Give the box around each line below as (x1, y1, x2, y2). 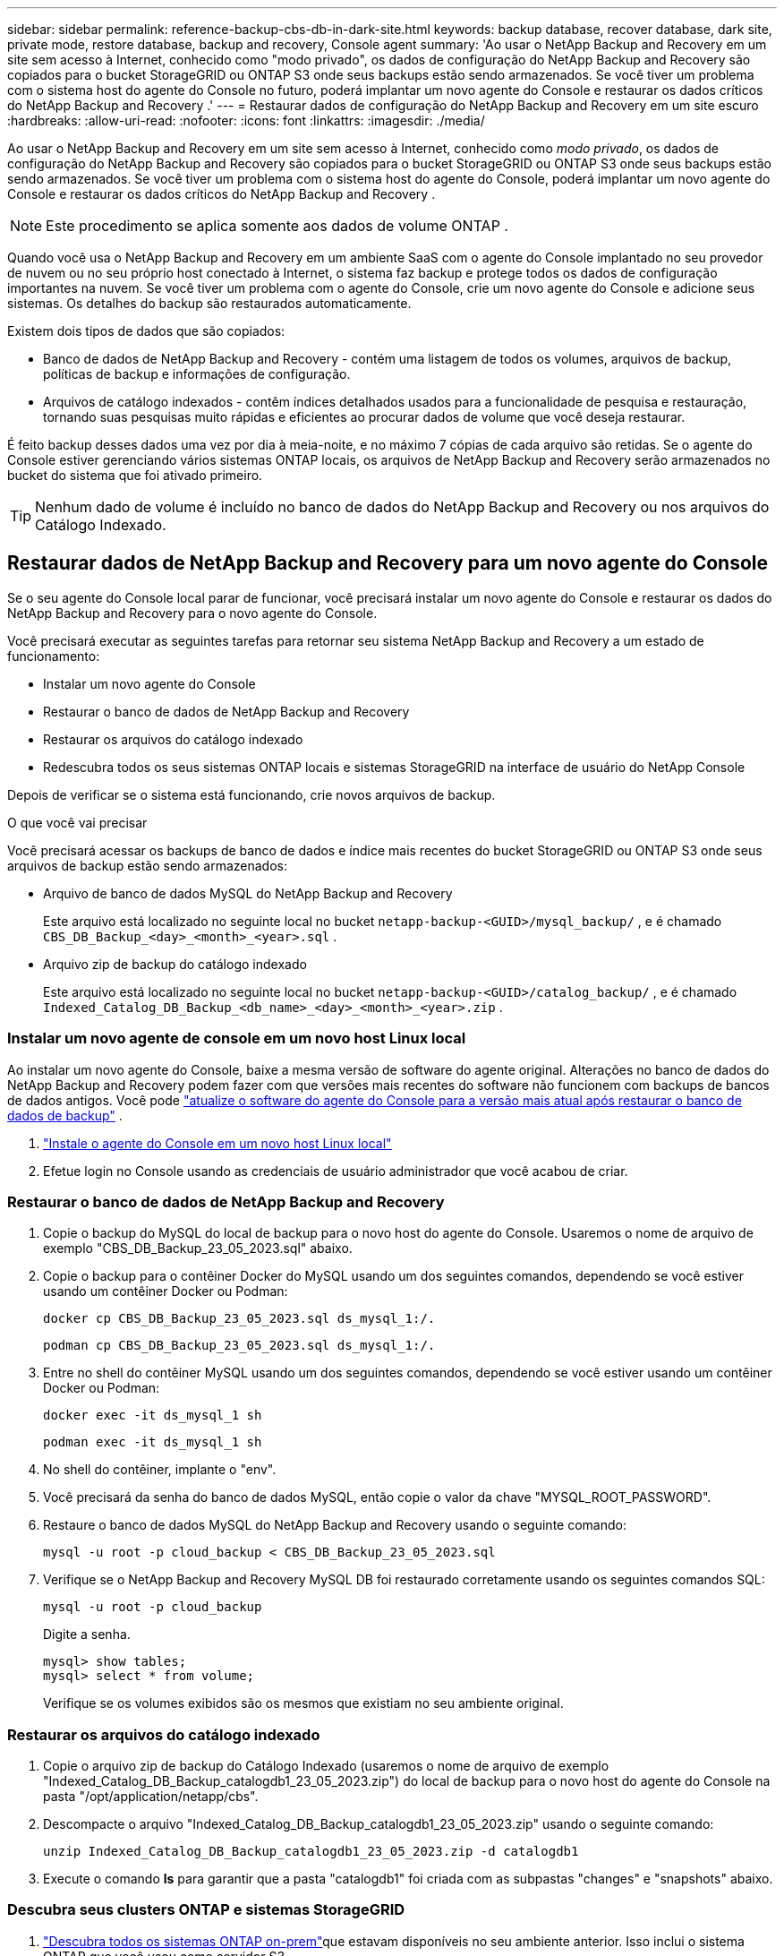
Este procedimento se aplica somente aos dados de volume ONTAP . (46, 217, 508, 235)
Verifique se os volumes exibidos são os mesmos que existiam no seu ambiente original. (43, 1695, 564, 1711)
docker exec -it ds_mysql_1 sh (43, 1408, 262, 1423)
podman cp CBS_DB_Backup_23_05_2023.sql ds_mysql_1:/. (43, 1338, 436, 1353)
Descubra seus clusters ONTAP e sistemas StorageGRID (7, 1900, 405, 1919)
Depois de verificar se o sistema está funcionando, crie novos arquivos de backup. (7, 786, 496, 802)
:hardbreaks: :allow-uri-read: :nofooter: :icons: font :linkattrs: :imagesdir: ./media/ (7, 113, 485, 128)
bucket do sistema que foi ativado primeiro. (7, 468, 263, 483)
